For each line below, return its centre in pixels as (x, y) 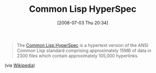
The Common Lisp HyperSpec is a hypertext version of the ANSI (82, 45)
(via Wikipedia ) (20, 65)
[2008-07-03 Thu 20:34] (83, 23)
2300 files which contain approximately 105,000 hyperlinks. (78, 56)
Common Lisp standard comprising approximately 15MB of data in (84, 50)
